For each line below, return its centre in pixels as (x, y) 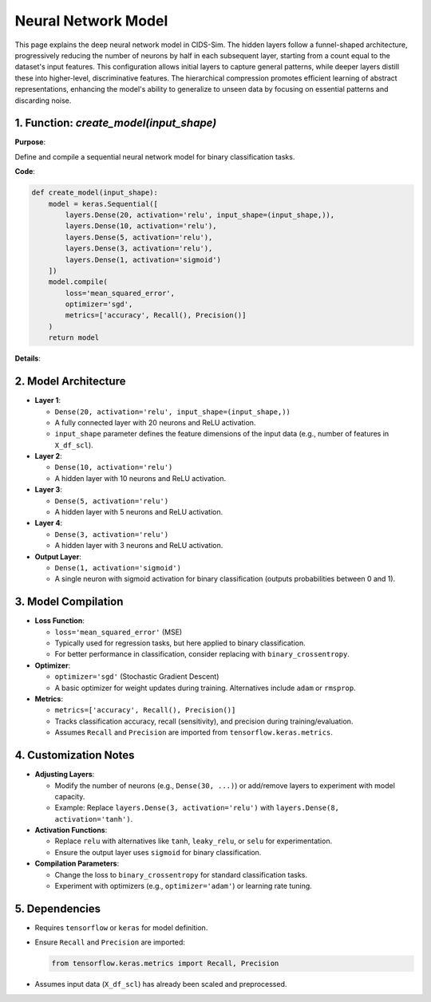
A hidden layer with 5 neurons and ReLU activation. (139, 512)
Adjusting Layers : (65, 775)
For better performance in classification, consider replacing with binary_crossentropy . (202, 654)
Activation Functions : (71, 830)
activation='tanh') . (94, 819)
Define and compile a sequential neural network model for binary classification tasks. (155, 156)
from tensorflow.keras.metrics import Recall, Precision (165, 964)
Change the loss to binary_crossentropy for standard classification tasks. (181, 874)
